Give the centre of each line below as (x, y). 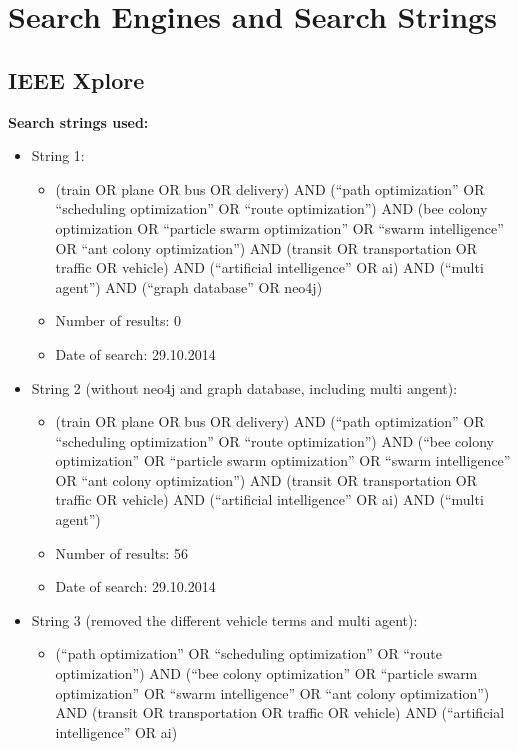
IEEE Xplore (76, 79)
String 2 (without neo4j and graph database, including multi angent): (244, 387)
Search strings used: (78, 121)
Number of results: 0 (118, 320)
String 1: (58, 155)
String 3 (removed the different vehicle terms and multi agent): (224, 619)
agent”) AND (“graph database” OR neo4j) (189, 286)
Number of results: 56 (122, 552)
